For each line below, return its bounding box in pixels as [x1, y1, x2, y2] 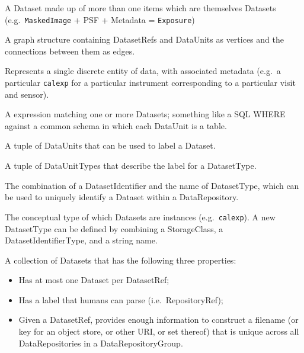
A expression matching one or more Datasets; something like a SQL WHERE [5, 108, 286, 120]
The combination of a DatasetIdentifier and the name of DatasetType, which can [5, 179, 299, 191]
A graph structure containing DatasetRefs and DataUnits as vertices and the [5, 33, 284, 46]
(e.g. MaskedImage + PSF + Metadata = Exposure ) [5, 13, 195, 25]
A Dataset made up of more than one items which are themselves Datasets [5, 2, 276, 14]
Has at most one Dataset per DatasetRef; [18, 274, 169, 286]
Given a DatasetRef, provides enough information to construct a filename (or [18, 313, 299, 326]
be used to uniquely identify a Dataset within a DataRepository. [5, 191, 239, 203]
